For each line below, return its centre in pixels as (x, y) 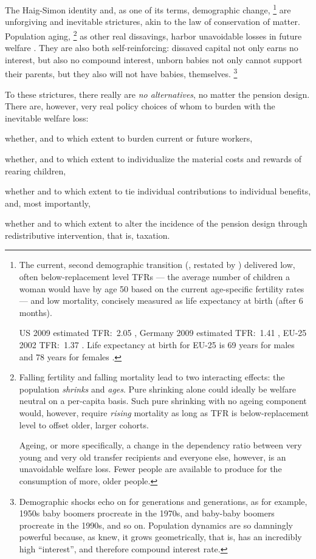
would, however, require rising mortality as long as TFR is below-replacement (164, 413)
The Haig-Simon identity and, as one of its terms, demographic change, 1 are (148, 9)
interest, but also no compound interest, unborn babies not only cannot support (154, 59)
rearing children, (36, 170)
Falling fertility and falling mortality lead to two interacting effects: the (152, 377)
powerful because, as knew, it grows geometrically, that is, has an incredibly (160, 537)
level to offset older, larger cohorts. (84, 424)
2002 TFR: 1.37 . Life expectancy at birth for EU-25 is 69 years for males (157, 345)
